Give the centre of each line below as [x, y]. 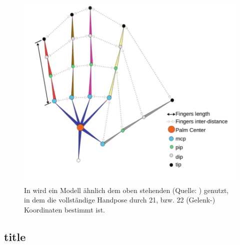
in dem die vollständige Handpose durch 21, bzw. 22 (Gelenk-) [120, 200]
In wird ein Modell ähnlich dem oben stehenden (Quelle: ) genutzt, [126, 190]
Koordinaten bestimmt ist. [64, 209]
